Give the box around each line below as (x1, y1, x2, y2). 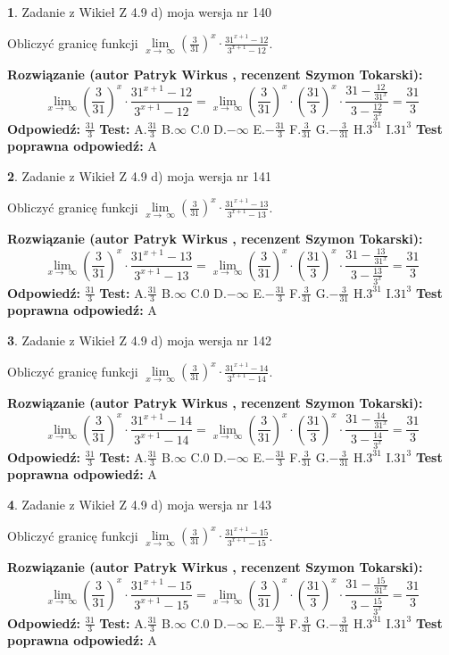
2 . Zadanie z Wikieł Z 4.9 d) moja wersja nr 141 (7, 166, 272, 185)
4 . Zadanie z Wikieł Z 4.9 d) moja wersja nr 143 (7, 494, 272, 513)
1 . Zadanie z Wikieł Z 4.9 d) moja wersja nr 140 (7, 3, 272, 21)
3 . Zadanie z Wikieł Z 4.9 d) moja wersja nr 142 (7, 330, 272, 349)
